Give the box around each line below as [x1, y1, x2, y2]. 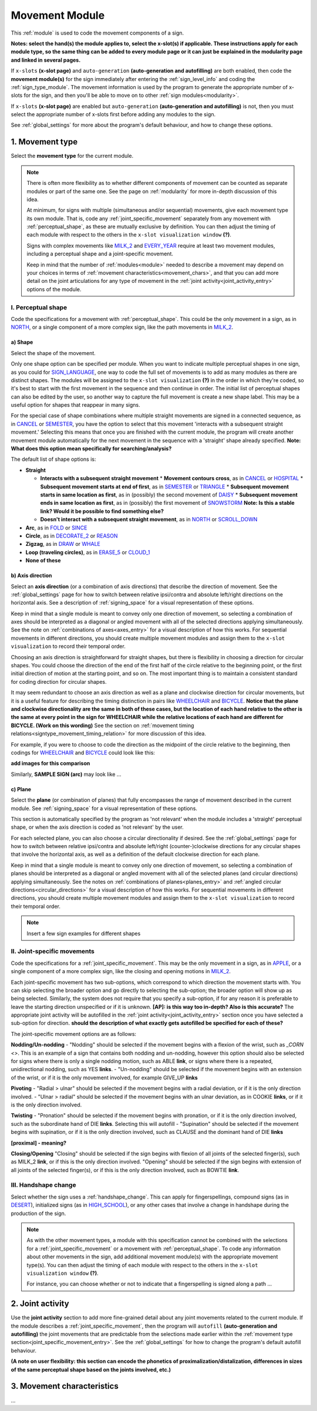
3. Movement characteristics [11, 1381, 119, 1391]
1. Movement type [11, 137, 78, 147]
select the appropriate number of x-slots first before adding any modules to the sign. [11, 111, 216, 118]
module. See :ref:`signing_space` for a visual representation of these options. [11, 805, 198, 812]
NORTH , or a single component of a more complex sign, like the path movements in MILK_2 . [11, 323, 234, 331]
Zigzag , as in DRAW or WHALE [25, 541, 101, 548]
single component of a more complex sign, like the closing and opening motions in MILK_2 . [11, 968, 231, 975]
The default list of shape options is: [11, 455, 96, 463]
